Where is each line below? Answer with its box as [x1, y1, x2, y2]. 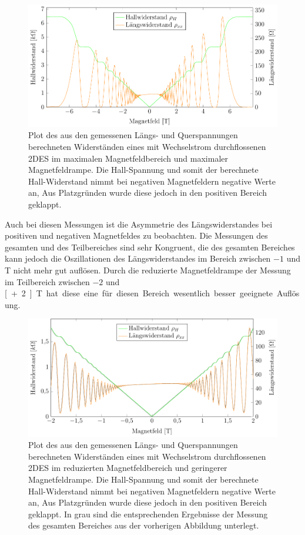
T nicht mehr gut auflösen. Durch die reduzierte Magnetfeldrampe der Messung [5, 263, 291, 276]
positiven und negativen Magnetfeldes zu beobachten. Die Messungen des [5, 229, 268, 242]
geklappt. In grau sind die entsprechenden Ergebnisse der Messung [28, 507, 268, 520]
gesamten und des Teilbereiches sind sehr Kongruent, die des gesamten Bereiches [5, 240, 295, 253]
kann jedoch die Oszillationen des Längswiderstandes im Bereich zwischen [5, 252, 271, 265]
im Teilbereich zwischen [5, 275, 90, 287]
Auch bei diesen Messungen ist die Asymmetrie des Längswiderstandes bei [5, 218, 273, 230]
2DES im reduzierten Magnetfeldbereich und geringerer [28, 462, 227, 474]
